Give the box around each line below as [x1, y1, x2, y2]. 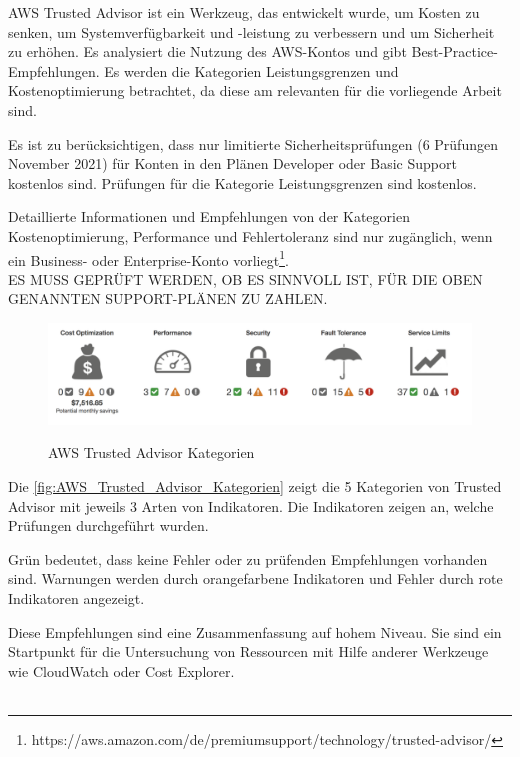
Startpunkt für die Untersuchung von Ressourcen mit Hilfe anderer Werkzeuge [8, 641, 489, 662]
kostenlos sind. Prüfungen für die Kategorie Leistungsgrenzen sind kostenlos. [8, 172, 477, 193]
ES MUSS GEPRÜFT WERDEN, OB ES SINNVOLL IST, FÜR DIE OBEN [8, 268, 483, 289]
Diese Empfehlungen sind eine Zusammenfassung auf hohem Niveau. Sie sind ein [8, 621, 502, 642]
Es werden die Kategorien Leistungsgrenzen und [104, 60, 399, 81]
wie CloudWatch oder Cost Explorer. [8, 660, 235, 681]
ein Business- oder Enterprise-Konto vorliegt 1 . [8, 246, 289, 270]
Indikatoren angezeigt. [8, 587, 145, 608]
